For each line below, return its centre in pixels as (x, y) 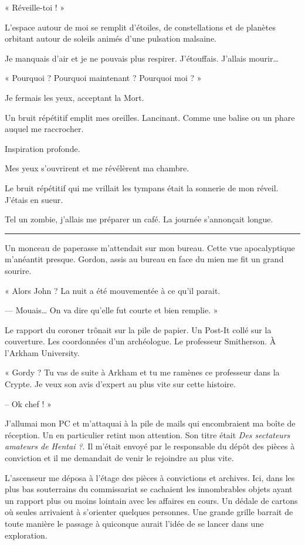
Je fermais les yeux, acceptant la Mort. (74, 97)
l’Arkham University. (42, 352)
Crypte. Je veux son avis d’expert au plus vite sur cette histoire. (120, 384)
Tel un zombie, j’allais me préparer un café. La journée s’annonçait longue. (139, 219)
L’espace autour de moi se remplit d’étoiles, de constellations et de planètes (140, 27)
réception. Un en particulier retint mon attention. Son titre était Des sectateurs (148, 434)
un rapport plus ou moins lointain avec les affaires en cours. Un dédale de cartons (151, 500)
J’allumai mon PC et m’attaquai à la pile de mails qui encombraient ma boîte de (150, 423)
